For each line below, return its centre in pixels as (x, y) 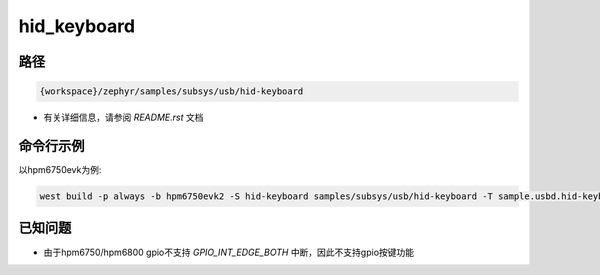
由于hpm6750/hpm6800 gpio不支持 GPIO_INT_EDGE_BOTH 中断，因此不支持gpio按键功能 (229, 252)
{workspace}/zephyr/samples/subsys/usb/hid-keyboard (171, 91)
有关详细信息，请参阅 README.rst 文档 (123, 117)
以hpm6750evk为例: (60, 170)
